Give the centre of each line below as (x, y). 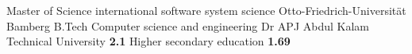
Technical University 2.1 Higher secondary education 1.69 (148, 41)
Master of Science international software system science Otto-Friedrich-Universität (206, 10)
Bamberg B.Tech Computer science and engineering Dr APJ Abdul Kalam (188, 25)
